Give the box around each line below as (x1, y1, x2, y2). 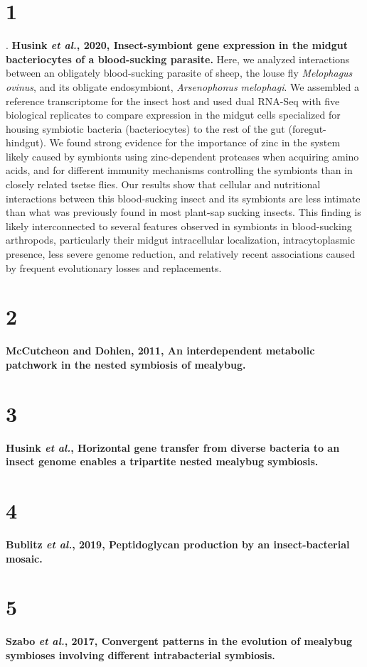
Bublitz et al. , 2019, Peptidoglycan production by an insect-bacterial (6, 536, 350, 551)
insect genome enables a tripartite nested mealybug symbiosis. (6, 454, 319, 469)
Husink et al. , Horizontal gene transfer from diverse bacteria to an (6, 440, 340, 455)
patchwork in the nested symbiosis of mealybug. (6, 357, 246, 372)
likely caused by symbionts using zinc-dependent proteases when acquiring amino (6, 148, 359, 163)
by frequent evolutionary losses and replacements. (6, 260, 222, 275)
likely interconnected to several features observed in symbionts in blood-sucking (6, 218, 352, 233)
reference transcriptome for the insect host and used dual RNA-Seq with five (6, 93, 340, 108)
